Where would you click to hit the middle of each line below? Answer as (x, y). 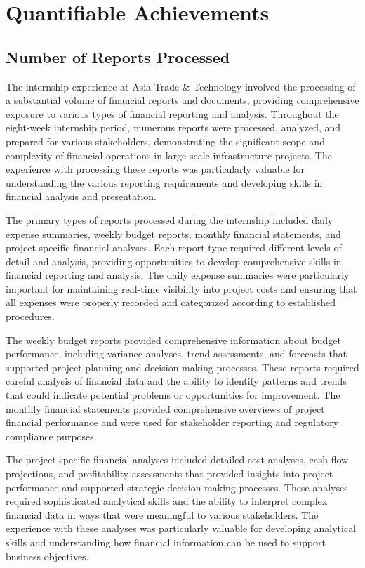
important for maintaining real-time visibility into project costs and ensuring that (181, 288)
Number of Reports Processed (118, 57)
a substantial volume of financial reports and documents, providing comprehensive (182, 100)
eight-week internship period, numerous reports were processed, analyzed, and (173, 127)
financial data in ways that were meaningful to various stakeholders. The (162, 514)
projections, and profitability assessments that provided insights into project (170, 474)
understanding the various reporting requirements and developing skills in (164, 182)
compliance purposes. (51, 436)
